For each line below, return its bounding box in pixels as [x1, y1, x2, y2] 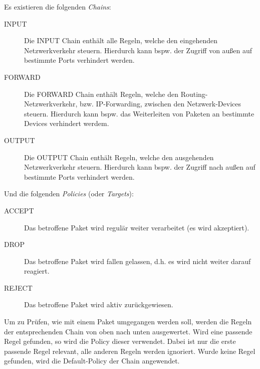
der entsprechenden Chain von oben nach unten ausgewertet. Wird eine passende [4, 326, 252, 336]
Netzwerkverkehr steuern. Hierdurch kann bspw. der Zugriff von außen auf [24, 45, 252, 55]
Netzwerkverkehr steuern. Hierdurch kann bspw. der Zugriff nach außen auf [24, 162, 255, 172]
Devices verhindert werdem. [24, 118, 109, 129]
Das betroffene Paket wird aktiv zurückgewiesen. [24, 299, 173, 310]
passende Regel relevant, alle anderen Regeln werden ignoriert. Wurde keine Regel [4, 345, 255, 356]
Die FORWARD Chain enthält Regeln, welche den [24, 88, 178, 99]
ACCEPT [4, 205, 34, 215]
